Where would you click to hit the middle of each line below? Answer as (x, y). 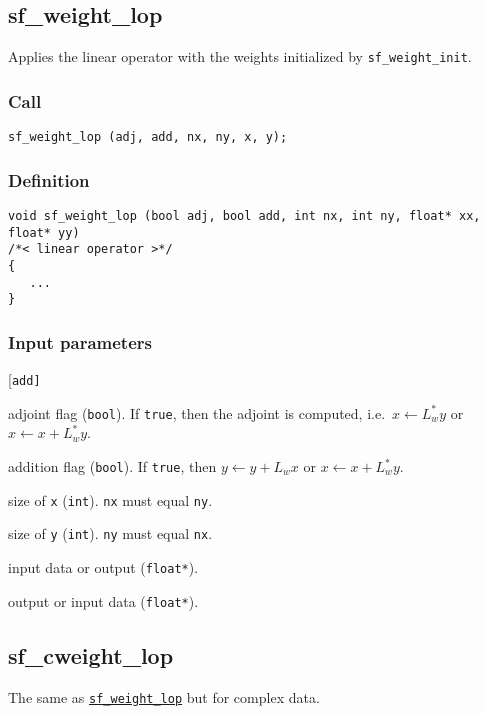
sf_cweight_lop (91, 654)
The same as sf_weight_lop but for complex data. (164, 696)
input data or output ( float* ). (103, 566)
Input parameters (80, 341)
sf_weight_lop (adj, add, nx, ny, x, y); (148, 137)
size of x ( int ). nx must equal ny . (110, 499)
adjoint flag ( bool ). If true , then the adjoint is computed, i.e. (197, 412)
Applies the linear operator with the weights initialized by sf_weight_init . (240, 56)
